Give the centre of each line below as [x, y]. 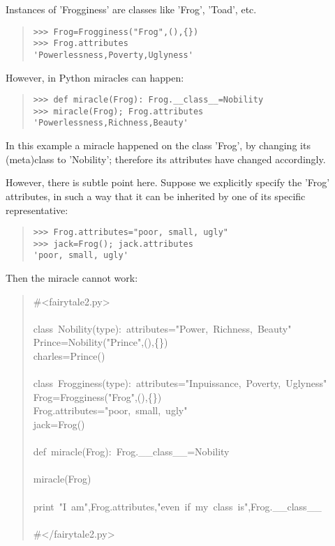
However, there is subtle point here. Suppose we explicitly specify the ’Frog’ [168, 182]
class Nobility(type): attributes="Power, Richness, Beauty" [162, 328]
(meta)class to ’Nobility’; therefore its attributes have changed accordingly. [166, 159]
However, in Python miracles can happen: [95, 77]
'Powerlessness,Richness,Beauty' [111, 123]
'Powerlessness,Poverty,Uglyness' [113, 55]
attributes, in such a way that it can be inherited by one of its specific [156, 196]
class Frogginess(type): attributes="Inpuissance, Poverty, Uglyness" [180, 383]
